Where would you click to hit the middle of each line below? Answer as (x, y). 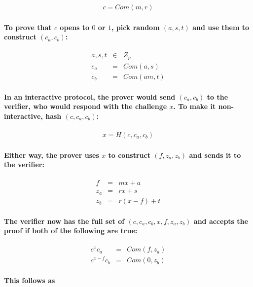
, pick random (135, 27)
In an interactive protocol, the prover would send (90, 96)
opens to (75, 27)
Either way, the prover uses (52, 155)
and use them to (221, 27)
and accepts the (221, 221)
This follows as (30, 280)
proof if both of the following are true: (71, 231)
